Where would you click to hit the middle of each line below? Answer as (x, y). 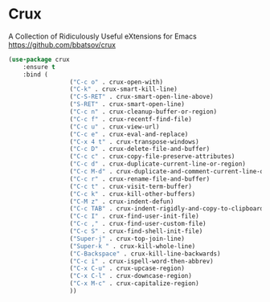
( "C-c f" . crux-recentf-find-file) (131, 119)
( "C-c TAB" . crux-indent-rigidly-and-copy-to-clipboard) (168, 209)
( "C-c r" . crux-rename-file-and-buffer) (140, 179)
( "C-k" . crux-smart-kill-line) (124, 89)
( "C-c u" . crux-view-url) (115, 127)
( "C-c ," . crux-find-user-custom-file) (138, 224)
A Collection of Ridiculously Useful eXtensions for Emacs (102, 36)
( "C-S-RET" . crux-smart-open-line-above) (142, 97)
